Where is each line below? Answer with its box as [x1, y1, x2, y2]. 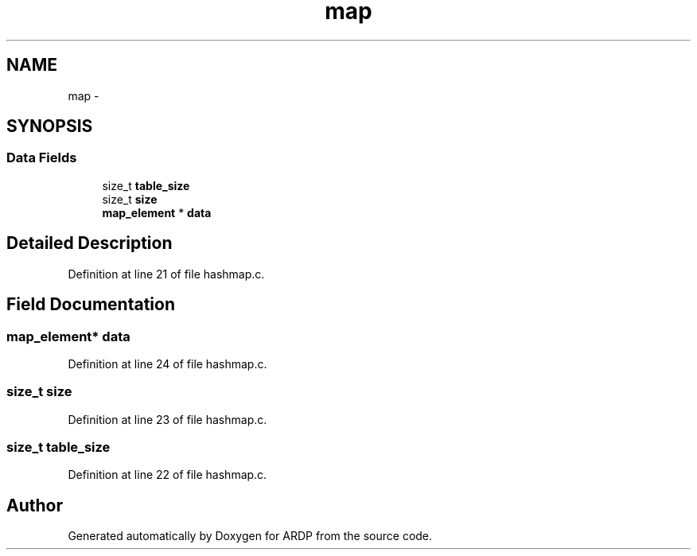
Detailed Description [6, 233, 173, 254]
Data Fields [6, 150, 77, 166]
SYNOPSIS [6, 116, 93, 137]
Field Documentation [6, 294, 175, 315]
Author [6, 495, 63, 515]
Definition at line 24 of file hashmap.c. [68, 356, 267, 371]
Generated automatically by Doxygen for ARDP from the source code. [68, 529, 433, 543]
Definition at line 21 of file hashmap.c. [68, 266, 265, 281]
